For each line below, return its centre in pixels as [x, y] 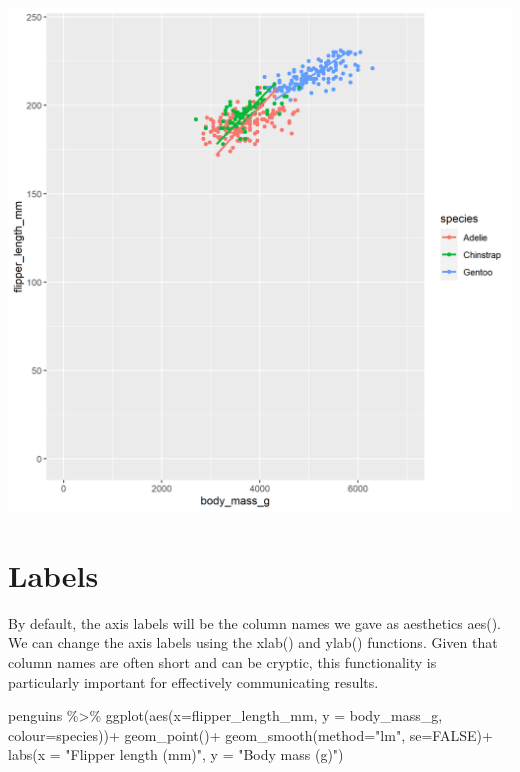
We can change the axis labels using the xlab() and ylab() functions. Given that [253, 642]
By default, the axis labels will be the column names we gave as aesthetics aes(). [254, 622]
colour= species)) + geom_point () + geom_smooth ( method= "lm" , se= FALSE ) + [250, 734]
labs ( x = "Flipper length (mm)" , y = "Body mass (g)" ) [176, 754]
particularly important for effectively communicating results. [193, 681]
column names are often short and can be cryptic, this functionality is [222, 661]
